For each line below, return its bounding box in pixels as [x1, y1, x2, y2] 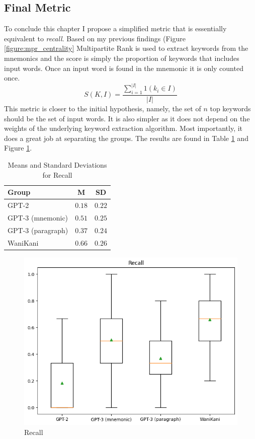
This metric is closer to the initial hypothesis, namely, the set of [4, 103, 201, 114]
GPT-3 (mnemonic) [8, 212, 68, 223]
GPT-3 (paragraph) [8, 225, 68, 235]
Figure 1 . [4, 142, 32, 153]
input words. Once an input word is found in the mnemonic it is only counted [4, 62, 243, 73]
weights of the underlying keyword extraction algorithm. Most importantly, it [4, 123, 243, 133]
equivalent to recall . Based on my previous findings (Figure [4, 33, 186, 43]
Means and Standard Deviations [8, 160, 107, 170]
